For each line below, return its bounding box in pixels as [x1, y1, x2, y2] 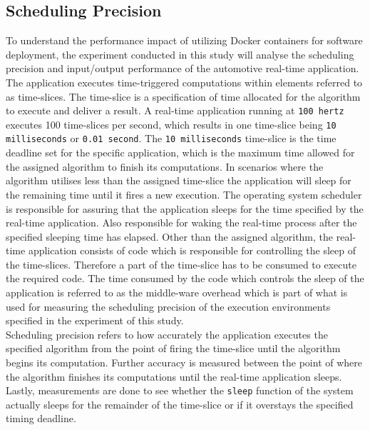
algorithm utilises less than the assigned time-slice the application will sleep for [6, 173, 351, 188]
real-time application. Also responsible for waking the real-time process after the [6, 215, 357, 230]
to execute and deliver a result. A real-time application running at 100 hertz [6, 103, 344, 118]
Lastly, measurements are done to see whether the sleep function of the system [6, 383, 354, 398]
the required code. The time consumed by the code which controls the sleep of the [6, 271, 364, 286]
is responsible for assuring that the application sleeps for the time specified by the [6, 201, 364, 216]
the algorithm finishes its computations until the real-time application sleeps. [6, 369, 342, 384]
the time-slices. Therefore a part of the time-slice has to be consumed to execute [6, 256, 356, 271]
